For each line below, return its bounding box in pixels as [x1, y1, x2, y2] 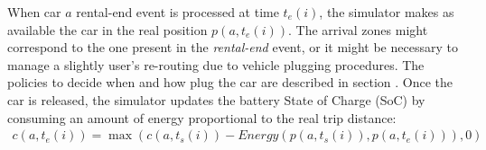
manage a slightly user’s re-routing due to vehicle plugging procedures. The [7, 55, 425, 74]
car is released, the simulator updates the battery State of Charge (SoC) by [7, 90, 425, 109]
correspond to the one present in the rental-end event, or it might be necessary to [7, 38, 458, 57]
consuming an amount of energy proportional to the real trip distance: [7, 108, 397, 127]
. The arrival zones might [288, 20, 428, 39]
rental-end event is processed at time [76, 3, 279, 21]
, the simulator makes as [319, 3, 454, 21]
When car [7, 3, 61, 21]
